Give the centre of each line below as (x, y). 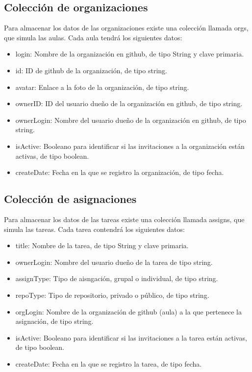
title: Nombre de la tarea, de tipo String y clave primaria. (102, 245)
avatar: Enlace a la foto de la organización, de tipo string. (102, 87)
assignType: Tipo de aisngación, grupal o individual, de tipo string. (117, 278)
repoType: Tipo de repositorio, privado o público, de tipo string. (112, 295)
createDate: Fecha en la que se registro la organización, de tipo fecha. (120, 172)
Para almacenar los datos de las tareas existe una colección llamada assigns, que (124, 219)
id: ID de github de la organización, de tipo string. (91, 70)
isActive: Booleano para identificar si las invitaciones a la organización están (130, 146)
